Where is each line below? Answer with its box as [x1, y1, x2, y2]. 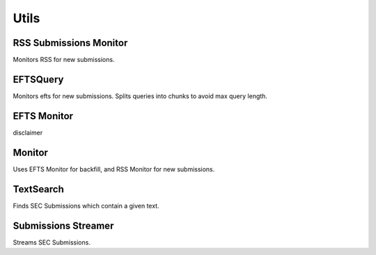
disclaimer [13, 128, 43, 137]
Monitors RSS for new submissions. [13, 56, 115, 64]
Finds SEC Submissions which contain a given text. [13, 201, 159, 210]
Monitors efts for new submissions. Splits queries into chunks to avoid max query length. [13, 91, 268, 100]
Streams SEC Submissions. [13, 238, 91, 247]
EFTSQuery [13, 73, 64, 85]
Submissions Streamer [13, 219, 114, 231]
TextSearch [13, 183, 64, 195]
